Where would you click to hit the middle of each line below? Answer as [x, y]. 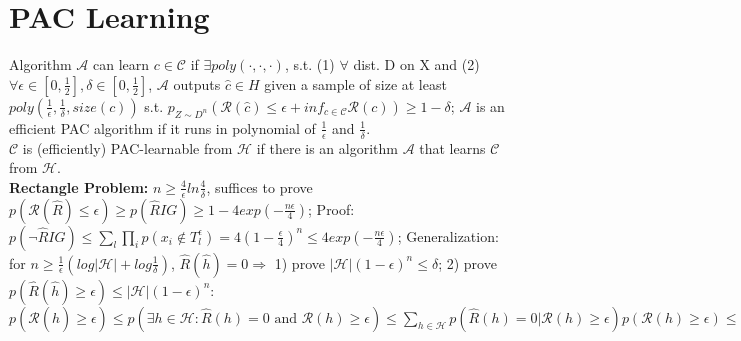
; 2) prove [467, 262]
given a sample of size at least [355, 83]
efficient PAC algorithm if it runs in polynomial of [162, 127]
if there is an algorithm [327, 147]
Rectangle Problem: [79, 186]
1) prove [299, 262]
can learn [121, 64]
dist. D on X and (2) [416, 64]
